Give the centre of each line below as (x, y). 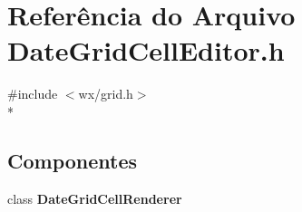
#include (33, 94)
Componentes (73, 160)
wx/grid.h (106, 94)
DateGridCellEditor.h (146, 50)
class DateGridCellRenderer (95, 198)
